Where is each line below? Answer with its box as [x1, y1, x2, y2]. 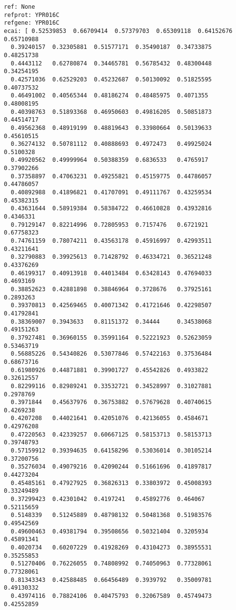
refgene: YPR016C [4, 19, 59, 27]
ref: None [4, 3, 35, 10]
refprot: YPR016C [4, 11, 59, 18]
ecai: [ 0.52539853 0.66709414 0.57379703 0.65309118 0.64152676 [4, 27, 233, 34]
